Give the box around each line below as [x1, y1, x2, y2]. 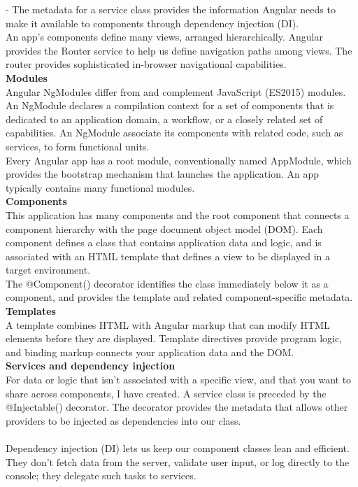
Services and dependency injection [6, 358, 176, 373]
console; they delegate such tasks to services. [6, 468, 196, 483]
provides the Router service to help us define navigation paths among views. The [6, 43, 352, 57]
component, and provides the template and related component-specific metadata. [6, 290, 353, 304]
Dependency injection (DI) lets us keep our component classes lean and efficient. [6, 441, 350, 455]
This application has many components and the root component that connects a [6, 207, 350, 222]
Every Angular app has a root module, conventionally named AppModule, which [6, 153, 352, 167]
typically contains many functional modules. [6, 180, 195, 195]
